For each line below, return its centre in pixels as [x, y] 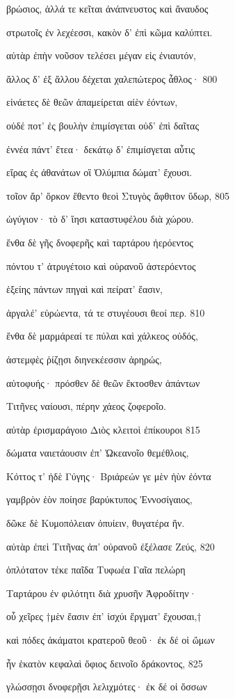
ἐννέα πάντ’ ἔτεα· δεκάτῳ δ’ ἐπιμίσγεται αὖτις [100, 149]
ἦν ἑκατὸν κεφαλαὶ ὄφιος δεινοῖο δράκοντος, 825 [105, 663]
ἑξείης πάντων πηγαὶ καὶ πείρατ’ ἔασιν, [84, 289]
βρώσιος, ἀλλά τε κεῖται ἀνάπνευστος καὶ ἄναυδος [107, 8]
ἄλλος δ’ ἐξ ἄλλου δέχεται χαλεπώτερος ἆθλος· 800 [112, 78]
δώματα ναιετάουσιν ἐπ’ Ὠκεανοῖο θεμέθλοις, [98, 453]
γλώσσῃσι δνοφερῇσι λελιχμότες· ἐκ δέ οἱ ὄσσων [107, 687]
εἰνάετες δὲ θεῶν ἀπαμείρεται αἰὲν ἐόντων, [92, 102]
